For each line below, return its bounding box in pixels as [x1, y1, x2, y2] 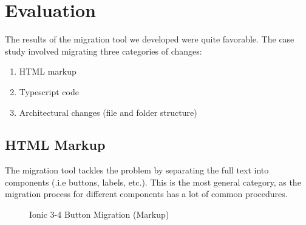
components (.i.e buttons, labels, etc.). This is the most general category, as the [5, 175, 301, 188]
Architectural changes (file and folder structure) [19, 106, 197, 118]
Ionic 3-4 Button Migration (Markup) [29, 208, 169, 221]
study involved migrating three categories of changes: [5, 44, 202, 57]
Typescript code [19, 85, 79, 98]
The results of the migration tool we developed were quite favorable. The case [5, 33, 294, 45]
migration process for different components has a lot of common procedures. [5, 187, 288, 200]
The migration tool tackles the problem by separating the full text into [5, 164, 269, 176]
